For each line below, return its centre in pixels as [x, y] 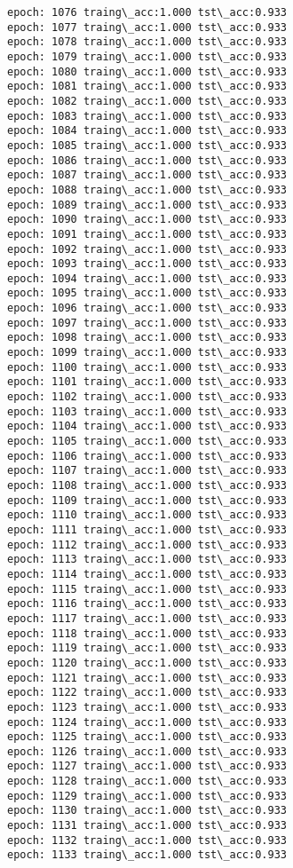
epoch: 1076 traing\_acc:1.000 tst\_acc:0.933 [147, 12]
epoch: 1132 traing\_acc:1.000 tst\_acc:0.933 [147, 840]
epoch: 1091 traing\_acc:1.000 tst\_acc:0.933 [147, 234]
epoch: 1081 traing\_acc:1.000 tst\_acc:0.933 [147, 87]
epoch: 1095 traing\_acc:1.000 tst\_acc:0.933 [147, 293]
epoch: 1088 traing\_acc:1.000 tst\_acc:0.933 [147, 189]
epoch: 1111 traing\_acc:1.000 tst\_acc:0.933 [147, 529]
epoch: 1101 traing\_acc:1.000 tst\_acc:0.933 [147, 382]
